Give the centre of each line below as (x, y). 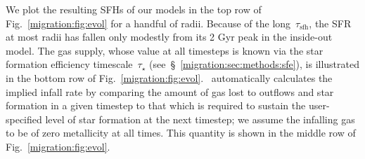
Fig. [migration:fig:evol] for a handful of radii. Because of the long (148, 23)
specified (24, 119)
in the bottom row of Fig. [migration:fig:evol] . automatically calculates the (169, 77)
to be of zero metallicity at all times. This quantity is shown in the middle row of (181, 133)
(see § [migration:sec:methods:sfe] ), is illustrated (255, 64)
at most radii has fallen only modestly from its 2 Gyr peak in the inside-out (169, 37)
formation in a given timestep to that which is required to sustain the (156, 105)
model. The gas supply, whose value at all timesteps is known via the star (165, 50)
